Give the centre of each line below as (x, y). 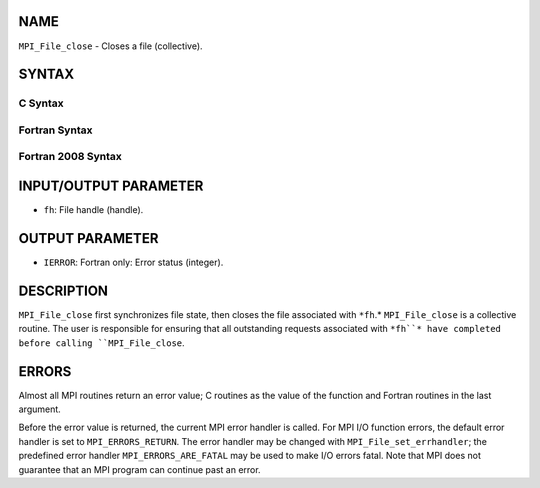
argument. (40, 409)
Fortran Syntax (55, 130)
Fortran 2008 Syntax (70, 157)
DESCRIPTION (63, 290)
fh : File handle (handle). (93, 210)
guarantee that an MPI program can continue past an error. (139, 469)
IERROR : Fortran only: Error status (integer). (133, 262)
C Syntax (41, 103)
